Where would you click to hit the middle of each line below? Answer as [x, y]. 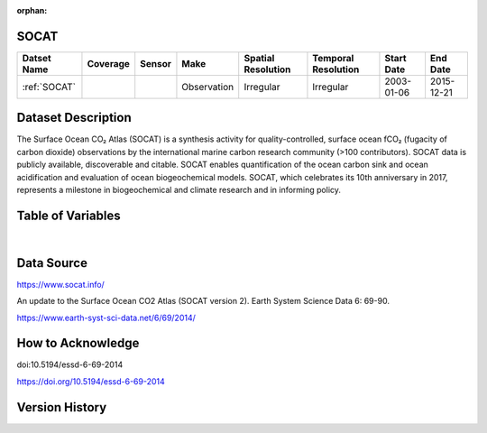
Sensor [156, 63]
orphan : [32, 10]
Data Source [52, 263]
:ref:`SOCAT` [49, 87]
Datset [37, 58]
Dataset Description [74, 118]
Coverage [109, 63]
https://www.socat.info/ [61, 284]
